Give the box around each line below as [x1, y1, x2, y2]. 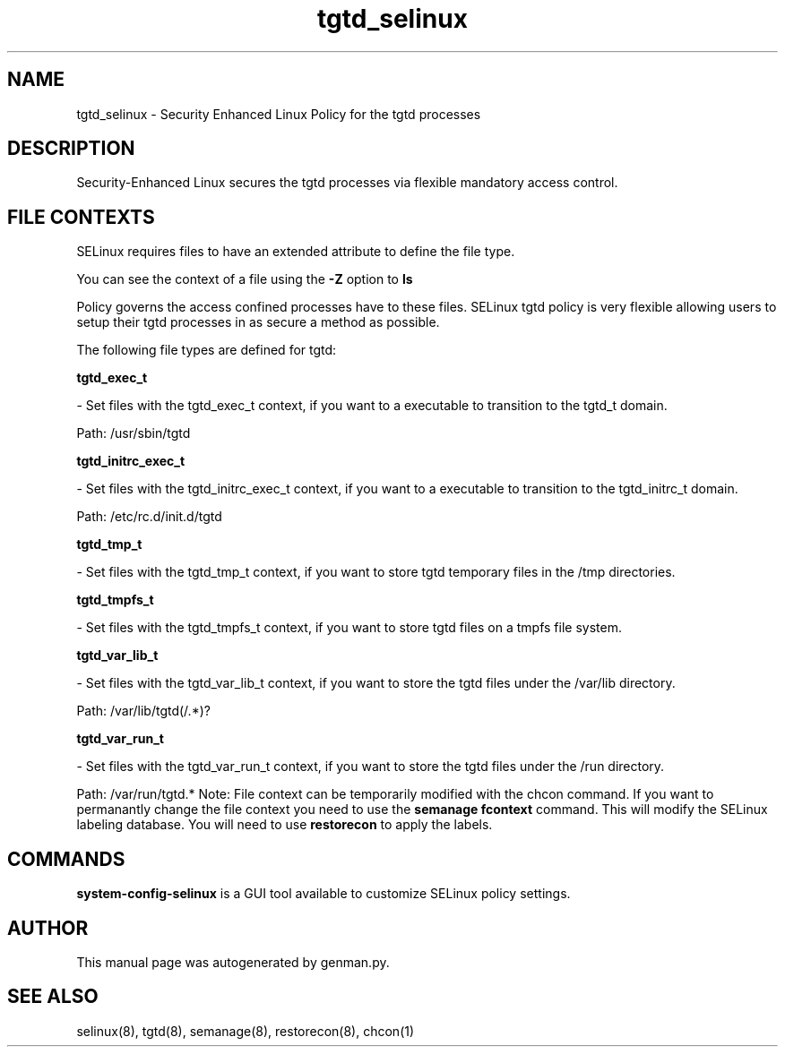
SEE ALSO [7, 985, 99, 1008]
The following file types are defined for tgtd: [76, 342, 337, 358]
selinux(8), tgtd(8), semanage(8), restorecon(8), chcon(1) [76, 1023, 415, 1039]
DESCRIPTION [7, 137, 135, 160]
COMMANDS [7, 847, 125, 870]
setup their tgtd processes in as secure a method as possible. [76, 314, 440, 330]
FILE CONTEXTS [7, 205, 155, 228]
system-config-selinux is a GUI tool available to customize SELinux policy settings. [76, 886, 571, 902]
